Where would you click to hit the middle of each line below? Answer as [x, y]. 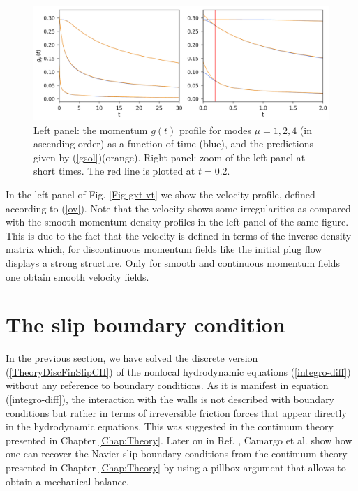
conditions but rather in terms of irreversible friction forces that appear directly [176, 412]
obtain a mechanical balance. [67, 481]
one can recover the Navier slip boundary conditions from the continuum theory [177, 454]
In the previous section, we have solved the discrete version [132, 358]
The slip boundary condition [146, 324]
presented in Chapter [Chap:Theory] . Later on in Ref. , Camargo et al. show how [179, 440]
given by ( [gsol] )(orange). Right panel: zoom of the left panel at [170, 157]
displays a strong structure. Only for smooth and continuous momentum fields [173, 262]
